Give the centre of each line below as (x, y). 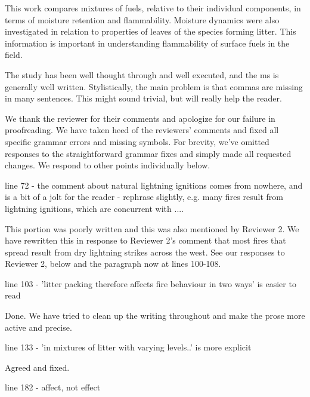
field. (14, 55)
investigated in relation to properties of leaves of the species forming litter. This (151, 31)
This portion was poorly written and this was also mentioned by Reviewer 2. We (152, 228)
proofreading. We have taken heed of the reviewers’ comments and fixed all (142, 130)
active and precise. (38, 327)
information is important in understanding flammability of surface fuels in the (147, 43)
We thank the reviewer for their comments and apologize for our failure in (140, 118)
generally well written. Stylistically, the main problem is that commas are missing (154, 86)
